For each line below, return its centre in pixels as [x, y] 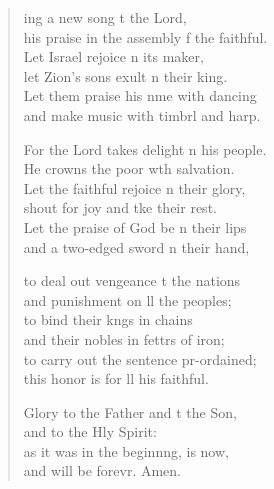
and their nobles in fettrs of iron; [124, 338]
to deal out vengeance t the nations [132, 280]
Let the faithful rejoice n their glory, [134, 187]
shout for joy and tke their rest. [120, 207]
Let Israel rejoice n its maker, [113, 56]
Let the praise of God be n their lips [135, 226]
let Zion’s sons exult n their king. [125, 75]
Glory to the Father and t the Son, [130, 411]
